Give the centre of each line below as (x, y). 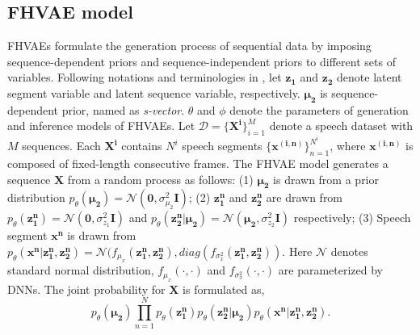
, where (348, 146)
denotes (349, 251)
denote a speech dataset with (341, 126)
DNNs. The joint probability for (86, 289)
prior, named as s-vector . (123, 109)
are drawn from (304, 197)
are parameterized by (331, 270)
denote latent (370, 77)
